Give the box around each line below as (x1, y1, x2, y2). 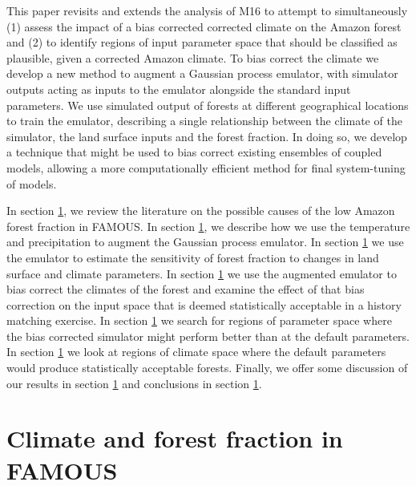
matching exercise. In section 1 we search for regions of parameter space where (6, 312, 392, 329)
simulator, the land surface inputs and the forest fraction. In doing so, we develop (6, 128, 407, 144)
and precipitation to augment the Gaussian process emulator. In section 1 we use (6, 233, 404, 250)
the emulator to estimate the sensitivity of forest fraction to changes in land (6, 249, 379, 265)
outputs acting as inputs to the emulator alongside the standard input (6, 80, 351, 97)
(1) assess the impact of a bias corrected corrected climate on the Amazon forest (6, 18, 402, 34)
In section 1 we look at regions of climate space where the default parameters (6, 343, 386, 360)
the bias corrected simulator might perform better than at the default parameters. (6, 327, 410, 344)
